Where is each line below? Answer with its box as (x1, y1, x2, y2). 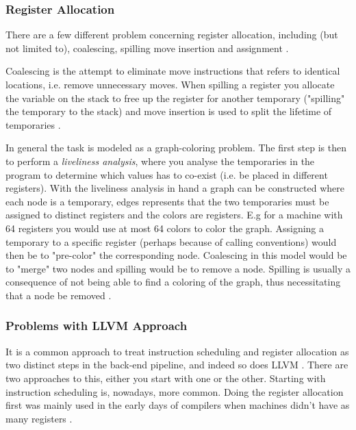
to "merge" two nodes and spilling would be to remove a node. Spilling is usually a (5, 261, 351, 275)
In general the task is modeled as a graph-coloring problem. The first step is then (5, 140, 347, 155)
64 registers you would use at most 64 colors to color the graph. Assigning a (5, 220, 325, 235)
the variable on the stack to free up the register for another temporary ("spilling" (5, 90, 345, 105)
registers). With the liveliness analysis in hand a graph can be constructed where (5, 181, 345, 195)
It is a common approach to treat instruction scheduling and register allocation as (5, 344, 349, 358)
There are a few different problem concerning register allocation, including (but (5, 27, 338, 42)
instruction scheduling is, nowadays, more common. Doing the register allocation (5, 384, 344, 399)
